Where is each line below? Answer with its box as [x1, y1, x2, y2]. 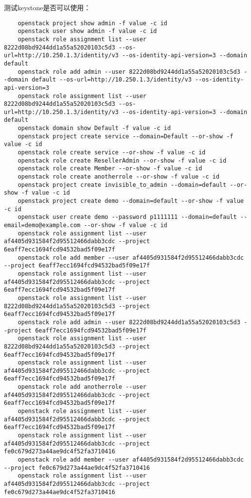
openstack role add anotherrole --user [17, 383, 147, 391]
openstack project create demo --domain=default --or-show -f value [17, 198, 244, 205]
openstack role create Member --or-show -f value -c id [17, 165, 202, 172]
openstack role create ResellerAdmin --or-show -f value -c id [17, 157, 227, 164]
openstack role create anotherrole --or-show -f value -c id [17, 173, 219, 181]
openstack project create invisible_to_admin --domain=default [17, 181, 227, 188]
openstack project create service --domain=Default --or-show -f [17, 133, 234, 140]
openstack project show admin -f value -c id [17, 19, 167, 27]
